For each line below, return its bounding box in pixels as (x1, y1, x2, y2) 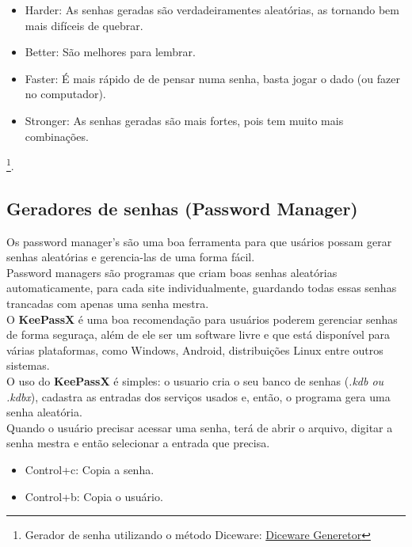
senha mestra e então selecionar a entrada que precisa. (6, 435, 270, 451)
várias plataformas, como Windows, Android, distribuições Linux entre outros (6, 341, 383, 358)
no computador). (25, 85, 106, 102)
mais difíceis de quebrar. (25, 17, 143, 33)
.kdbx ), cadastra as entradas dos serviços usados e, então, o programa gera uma (6, 388, 391, 405)
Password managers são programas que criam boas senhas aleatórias (6, 264, 338, 280)
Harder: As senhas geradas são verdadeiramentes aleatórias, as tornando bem (25, 2, 399, 17)
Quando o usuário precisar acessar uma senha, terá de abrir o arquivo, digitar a (6, 419, 393, 435)
